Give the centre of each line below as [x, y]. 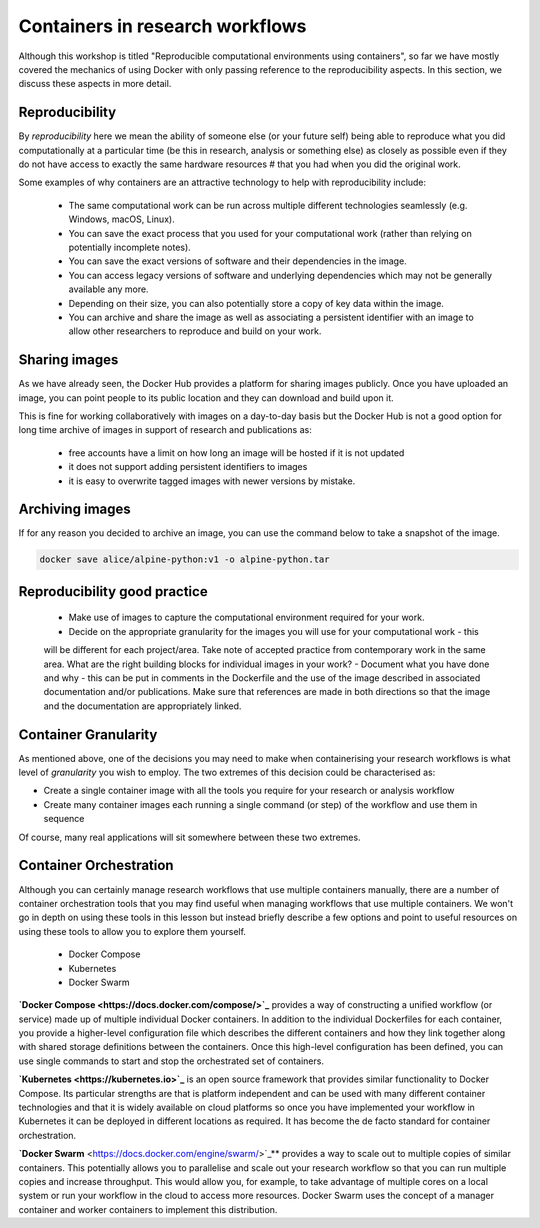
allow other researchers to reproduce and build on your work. [195, 331]
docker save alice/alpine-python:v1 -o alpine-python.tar [184, 559]
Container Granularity [88, 734]
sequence [64, 819]
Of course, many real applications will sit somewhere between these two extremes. [189, 837]
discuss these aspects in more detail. [95, 84]
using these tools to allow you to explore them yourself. [132, 931]
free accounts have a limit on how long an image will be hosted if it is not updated [236, 452]
